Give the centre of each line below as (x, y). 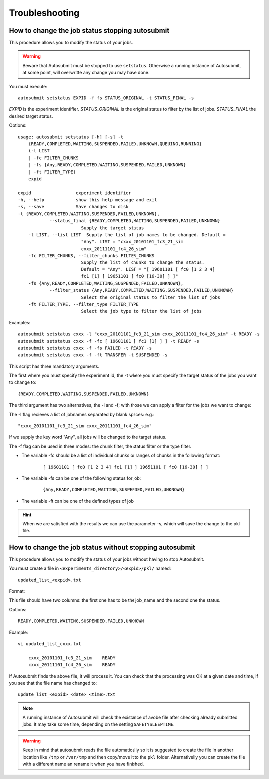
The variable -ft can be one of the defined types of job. (78, 501)
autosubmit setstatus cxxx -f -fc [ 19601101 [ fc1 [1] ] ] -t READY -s (109, 341)
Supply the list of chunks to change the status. (143, 262)
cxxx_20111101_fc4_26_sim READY (72, 665)
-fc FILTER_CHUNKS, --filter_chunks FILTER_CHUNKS (91, 256)
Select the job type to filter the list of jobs (141, 311)
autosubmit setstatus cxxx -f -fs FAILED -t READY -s (85, 348)
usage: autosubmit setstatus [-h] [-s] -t (71, 137)
